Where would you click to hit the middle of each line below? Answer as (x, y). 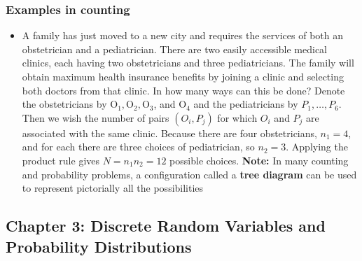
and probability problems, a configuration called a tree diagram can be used (189, 174)
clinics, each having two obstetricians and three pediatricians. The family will (188, 63)
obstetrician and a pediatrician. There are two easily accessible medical (174, 49)
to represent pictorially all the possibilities (113, 188)
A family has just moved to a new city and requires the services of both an (182, 35)
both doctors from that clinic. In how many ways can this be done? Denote (183, 90)
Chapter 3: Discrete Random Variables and (166, 226)
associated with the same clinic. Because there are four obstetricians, (169, 133)
